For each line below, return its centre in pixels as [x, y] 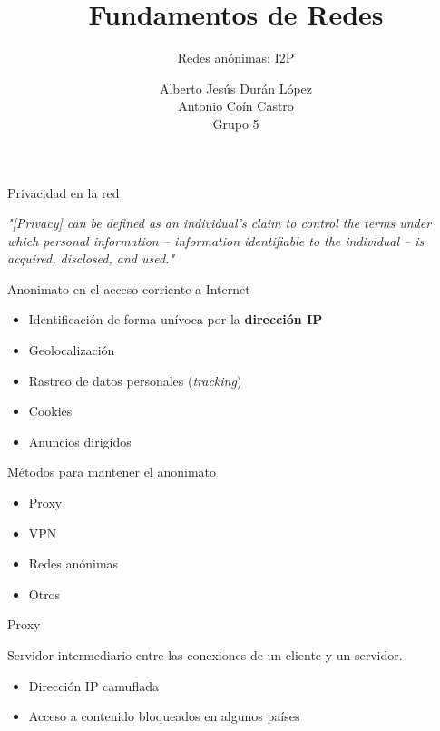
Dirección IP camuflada [93, 685]
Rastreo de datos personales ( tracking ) [135, 380]
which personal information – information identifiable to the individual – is [216, 240]
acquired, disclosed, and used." [91, 258]
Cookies [50, 411]
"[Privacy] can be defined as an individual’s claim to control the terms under [220, 223]
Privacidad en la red [64, 192]
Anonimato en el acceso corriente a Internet [129, 288]
